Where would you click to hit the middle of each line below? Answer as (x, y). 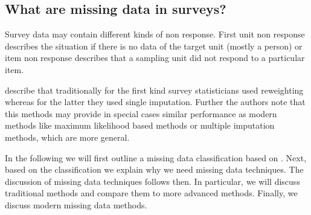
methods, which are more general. (67, 137)
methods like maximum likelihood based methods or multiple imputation (140, 125)
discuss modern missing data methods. (76, 204)
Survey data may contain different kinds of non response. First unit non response (155, 34)
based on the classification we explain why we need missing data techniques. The (154, 169)
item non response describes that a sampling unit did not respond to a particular (155, 58)
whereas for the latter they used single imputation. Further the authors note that (155, 102)
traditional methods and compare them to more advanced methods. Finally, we (151, 193)
